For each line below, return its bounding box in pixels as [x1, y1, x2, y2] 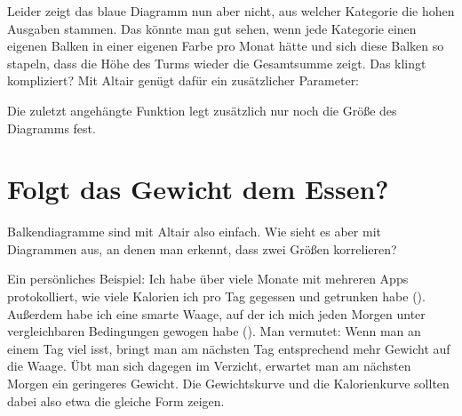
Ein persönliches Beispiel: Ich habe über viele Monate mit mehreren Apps [7, 269, 409, 288]
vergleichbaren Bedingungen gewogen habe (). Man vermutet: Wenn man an [7, 322, 421, 340]
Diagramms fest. [7, 118, 96, 137]
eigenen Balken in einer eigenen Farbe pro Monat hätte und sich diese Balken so [7, 36, 444, 55]
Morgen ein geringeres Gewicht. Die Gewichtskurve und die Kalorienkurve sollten [7, 374, 450, 393]
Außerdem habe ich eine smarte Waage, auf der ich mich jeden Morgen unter [7, 304, 426, 323]
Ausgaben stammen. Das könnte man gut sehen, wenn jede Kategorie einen [7, 19, 417, 37]
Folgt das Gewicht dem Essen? [7, 171, 389, 207]
